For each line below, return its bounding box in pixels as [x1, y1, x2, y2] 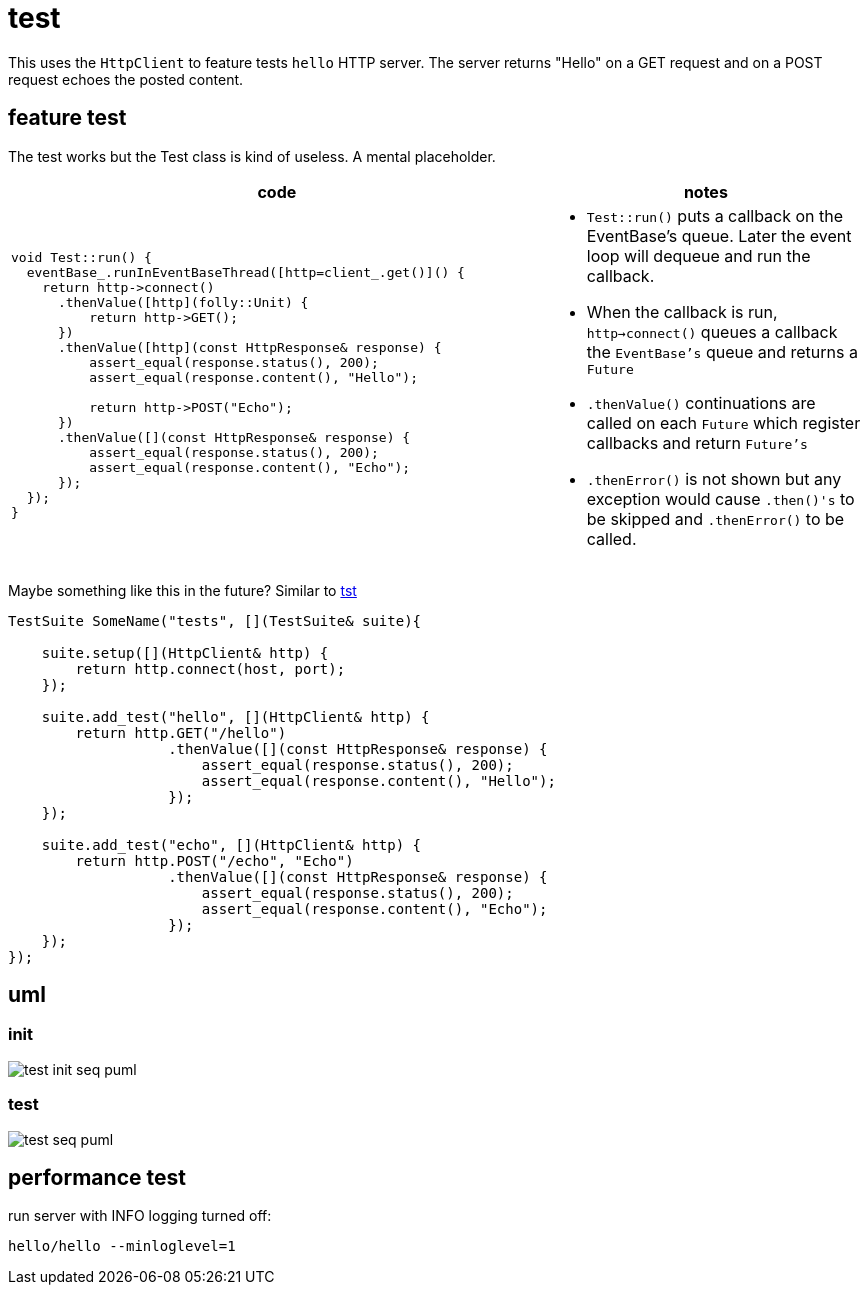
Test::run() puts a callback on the [586, 205, 844, 226]
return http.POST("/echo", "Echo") [75, 852, 354, 869]
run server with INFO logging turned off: [8, 1207, 272, 1225]
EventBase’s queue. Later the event [586, 225, 852, 246]
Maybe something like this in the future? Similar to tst [8, 581, 357, 599]
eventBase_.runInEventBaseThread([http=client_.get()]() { [26, 265, 465, 281]
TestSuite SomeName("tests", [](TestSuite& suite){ [8, 612, 422, 629]
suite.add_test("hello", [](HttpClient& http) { [41, 708, 430, 725]
